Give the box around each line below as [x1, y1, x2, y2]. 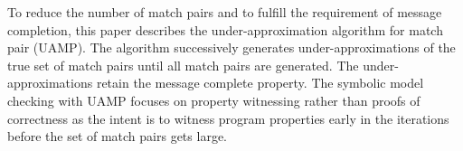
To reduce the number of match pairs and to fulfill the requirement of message [7, 3, 442, 21]
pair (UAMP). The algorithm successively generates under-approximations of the [7, 38, 456, 57]
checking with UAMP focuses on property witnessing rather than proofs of [7, 90, 420, 109]
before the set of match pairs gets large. [7, 127, 227, 146]
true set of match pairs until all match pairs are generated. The [7, 55, 359, 74]
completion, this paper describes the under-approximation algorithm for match [7, 20, 443, 39]
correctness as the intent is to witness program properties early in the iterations [7, 109, 449, 127]
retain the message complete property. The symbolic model [96, 73, 424, 92]
